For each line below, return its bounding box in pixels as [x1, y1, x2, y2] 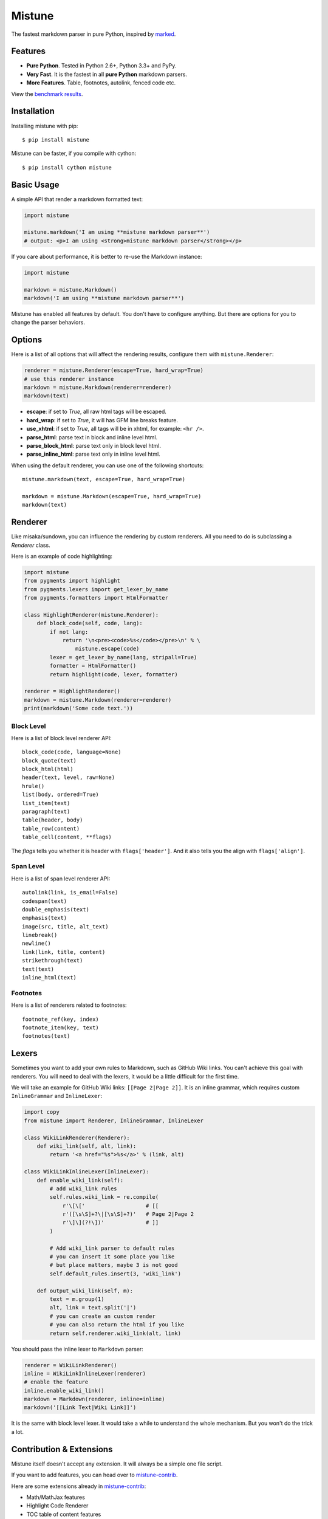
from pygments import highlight [24, 577, 121, 585]
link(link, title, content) [22, 948, 106, 955]
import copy [24, 1109, 60, 1116]
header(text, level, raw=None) [22, 774, 115, 781]
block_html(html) [22, 766, 73, 773]
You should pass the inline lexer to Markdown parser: [11, 1345, 144, 1353]
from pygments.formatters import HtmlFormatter [24, 594, 168, 602]
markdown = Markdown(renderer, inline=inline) [24, 1396, 165, 1403]
